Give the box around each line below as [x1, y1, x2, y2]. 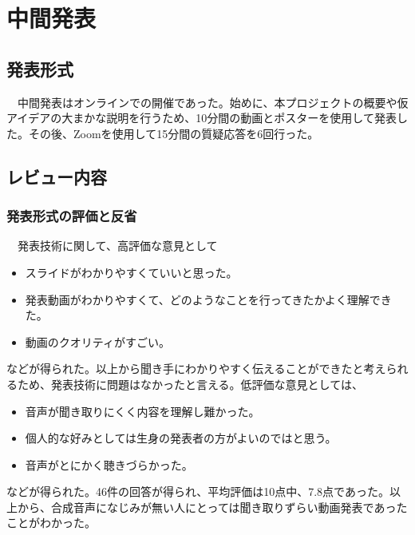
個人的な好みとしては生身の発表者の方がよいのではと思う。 [25, 430, 337, 446]
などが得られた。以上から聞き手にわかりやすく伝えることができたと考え [6, 360, 386, 377]
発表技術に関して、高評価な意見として [17, 237, 218, 254]
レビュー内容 [6, 164, 107, 188]
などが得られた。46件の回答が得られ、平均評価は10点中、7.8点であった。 [6, 483, 389, 500]
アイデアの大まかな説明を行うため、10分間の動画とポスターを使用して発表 [6, 109, 397, 126]
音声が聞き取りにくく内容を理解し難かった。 [25, 402, 260, 419]
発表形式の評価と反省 [6, 206, 137, 226]
